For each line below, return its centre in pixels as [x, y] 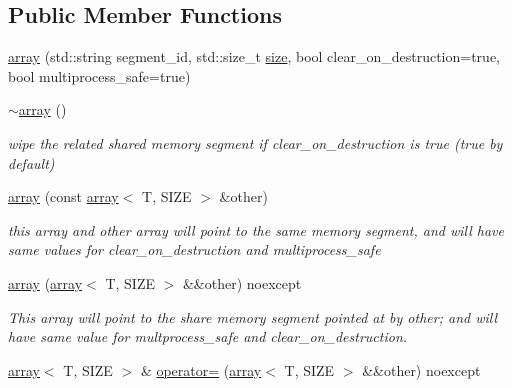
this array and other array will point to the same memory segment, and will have [256, 229]
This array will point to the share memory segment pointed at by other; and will [253, 316]
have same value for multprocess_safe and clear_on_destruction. [208, 336]
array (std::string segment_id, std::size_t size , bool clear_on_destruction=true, [254, 56]
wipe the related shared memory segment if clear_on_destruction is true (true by [255, 142]
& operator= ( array [201, 369]
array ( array [45, 282]
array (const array [63, 196]
